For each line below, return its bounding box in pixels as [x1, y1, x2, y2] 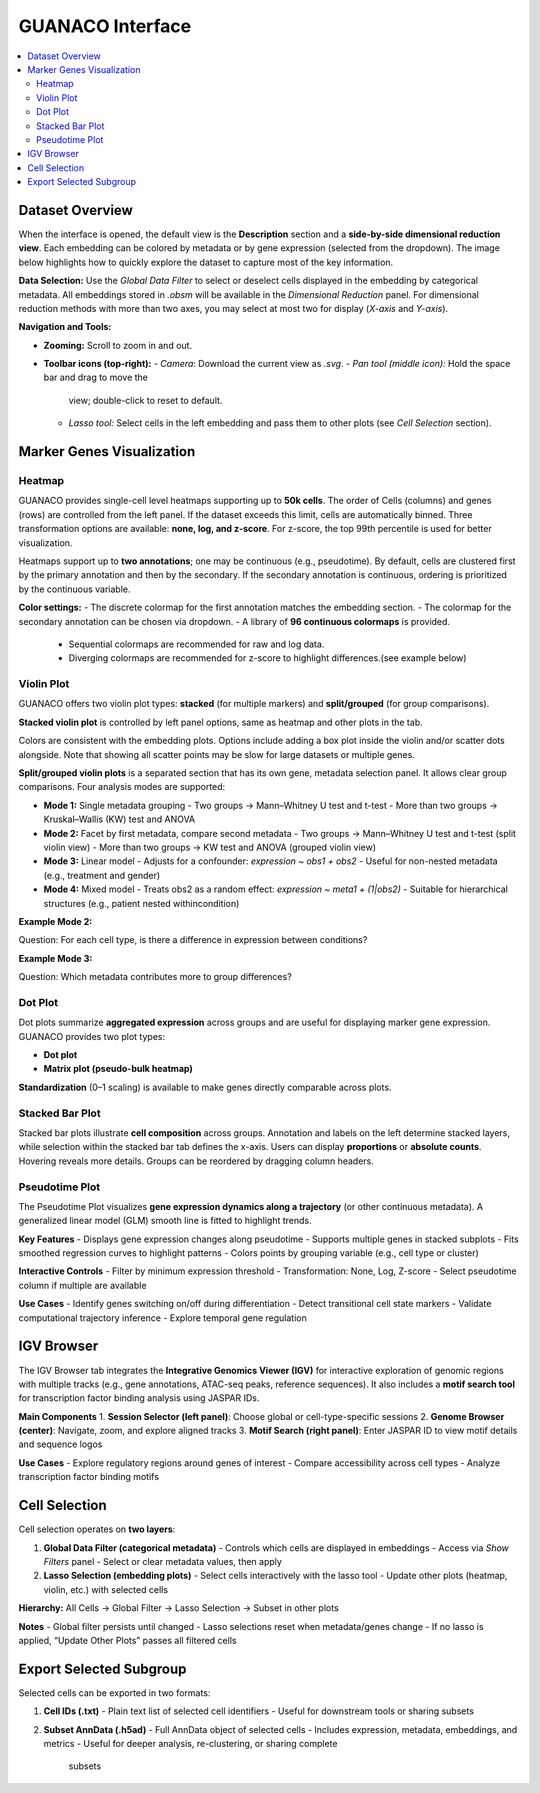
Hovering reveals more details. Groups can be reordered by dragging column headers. [18, 1155, 375, 1167]
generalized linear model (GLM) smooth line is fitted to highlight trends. [18, 1215, 312, 1227]
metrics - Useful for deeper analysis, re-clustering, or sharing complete [43, 1737, 338, 1749]
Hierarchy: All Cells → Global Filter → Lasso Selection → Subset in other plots [18, 1602, 339, 1614]
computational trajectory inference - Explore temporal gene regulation [18, 1311, 307, 1324]
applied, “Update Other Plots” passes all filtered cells [18, 1634, 237, 1646]
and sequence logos [18, 1438, 103, 1450]
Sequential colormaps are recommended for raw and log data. [68, 638, 325, 650]
